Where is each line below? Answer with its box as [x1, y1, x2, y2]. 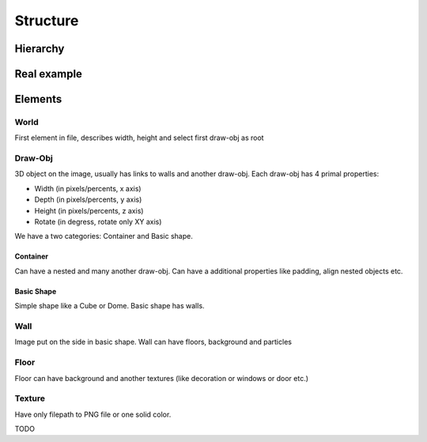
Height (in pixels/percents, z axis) [34, 206, 144, 215]
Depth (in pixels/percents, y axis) [34, 195, 142, 205]
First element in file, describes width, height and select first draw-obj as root [14, 133, 264, 142]
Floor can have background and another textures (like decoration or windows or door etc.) [14, 373, 308, 383]
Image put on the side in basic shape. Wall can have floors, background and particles [14, 337, 293, 347]
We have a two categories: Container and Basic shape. [14, 232, 193, 241]
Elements [14, 93, 62, 106]
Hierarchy [14, 42, 65, 55]
